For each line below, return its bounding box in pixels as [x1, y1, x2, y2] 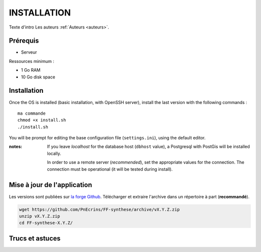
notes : [9, 144, 23, 149]
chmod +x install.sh [17, 118, 66, 123]
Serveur [21, 49, 37, 55]
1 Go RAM [21, 67, 41, 73]
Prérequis [9, 37, 39, 45]
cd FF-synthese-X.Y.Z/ [19, 220, 73, 226]
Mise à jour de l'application [9, 181, 92, 189]
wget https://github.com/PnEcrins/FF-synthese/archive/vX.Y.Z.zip [19, 207, 180, 212]
